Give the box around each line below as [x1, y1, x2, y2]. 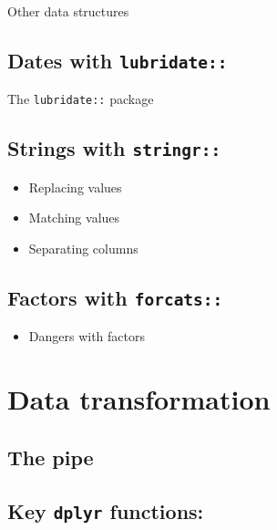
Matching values [28, 208, 120, 227]
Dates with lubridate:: [7, 46, 228, 74]
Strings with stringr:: [7, 134, 221, 162]
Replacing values [28, 177, 122, 196]
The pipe [7, 442, 94, 471]
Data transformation [7, 380, 271, 418]
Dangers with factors [28, 327, 146, 346]
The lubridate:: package [7, 89, 154, 109]
